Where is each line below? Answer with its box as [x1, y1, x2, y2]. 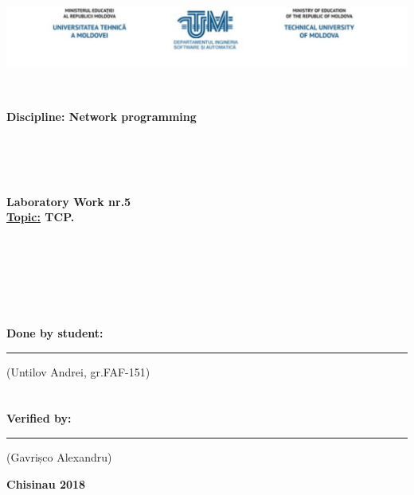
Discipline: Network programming [6, 108, 197, 125]
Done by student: [6, 324, 103, 341]
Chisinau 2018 [6, 475, 86, 492]
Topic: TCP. [6, 209, 75, 225]
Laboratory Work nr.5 [6, 193, 131, 209]
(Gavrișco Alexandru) [6, 448, 112, 465]
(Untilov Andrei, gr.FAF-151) [6, 363, 150, 380]
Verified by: [6, 410, 72, 427]
